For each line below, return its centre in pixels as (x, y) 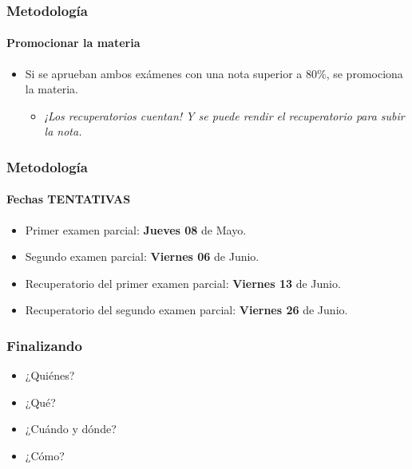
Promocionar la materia (73, 43)
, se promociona (364, 73)
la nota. (63, 131)
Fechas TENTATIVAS (69, 199)
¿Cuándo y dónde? (71, 429)
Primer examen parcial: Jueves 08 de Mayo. (136, 229)
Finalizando (44, 345)
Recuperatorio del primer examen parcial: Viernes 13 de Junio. (183, 283)
